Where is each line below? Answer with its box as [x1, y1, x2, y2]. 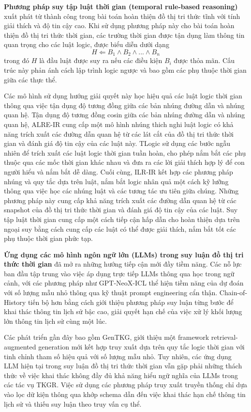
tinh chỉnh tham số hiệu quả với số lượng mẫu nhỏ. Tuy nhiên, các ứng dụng [4, 351, 232, 361]
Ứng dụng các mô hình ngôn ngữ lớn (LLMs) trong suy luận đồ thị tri [4, 249, 244, 259]
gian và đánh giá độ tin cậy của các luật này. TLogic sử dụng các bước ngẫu [4, 138, 231, 148]
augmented [4, 342, 36, 352]
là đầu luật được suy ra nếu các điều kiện [39, 55, 162, 65]
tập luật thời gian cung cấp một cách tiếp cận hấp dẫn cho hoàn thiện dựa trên [4, 214, 240, 224]
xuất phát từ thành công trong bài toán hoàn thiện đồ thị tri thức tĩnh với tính [4, 11, 240, 21]
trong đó [4, 55, 30, 65]
